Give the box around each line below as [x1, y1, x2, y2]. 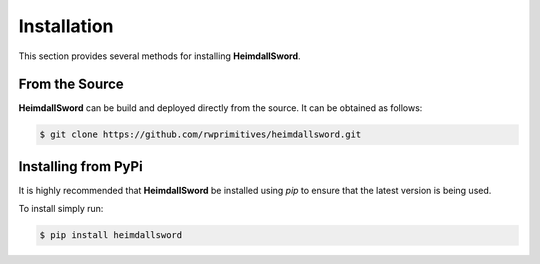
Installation [18, 15, 114, 37]
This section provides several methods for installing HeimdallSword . [18, 50, 301, 62]
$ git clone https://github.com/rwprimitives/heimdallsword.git [39, 129, 362, 140]
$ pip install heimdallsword [39, 230, 183, 241]
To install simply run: [18, 203, 104, 215]
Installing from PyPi [18, 158, 144, 175]
